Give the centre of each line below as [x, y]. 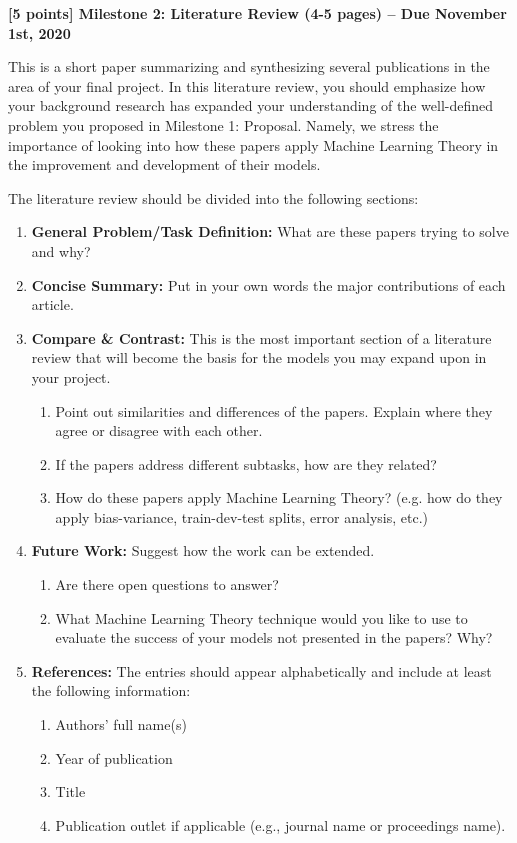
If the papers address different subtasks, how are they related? [246, 463]
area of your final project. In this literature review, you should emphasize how [247, 85]
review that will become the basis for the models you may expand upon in [259, 357]
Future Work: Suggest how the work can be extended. [203, 550]
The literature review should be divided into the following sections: [213, 197]
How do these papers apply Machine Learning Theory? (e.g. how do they [279, 497]
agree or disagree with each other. [159, 430]
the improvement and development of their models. [164, 164]
